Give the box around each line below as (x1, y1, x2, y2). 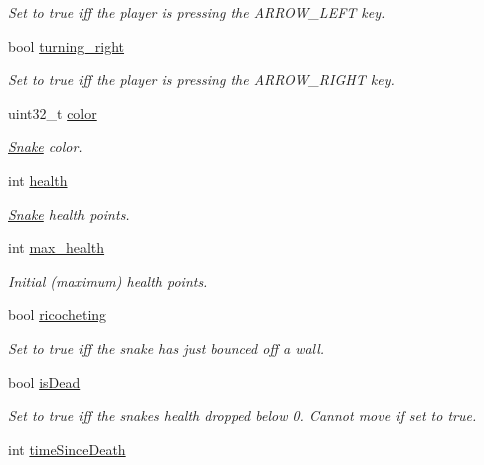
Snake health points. (8, 203, 130, 224)
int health (8, 169, 68, 190)
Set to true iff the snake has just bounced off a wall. (8, 337, 325, 358)
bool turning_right (8, 35, 125, 56)
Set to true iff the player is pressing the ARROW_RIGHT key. (8, 69, 395, 90)
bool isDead (8, 371, 81, 392)
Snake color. (8, 136, 83, 157)
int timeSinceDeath (8, 438, 126, 459)
